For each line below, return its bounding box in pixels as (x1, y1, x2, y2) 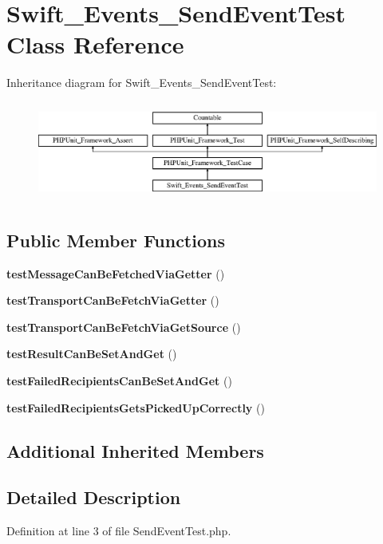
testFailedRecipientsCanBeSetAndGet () (6, 372, 232, 388)
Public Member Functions (6, 227, 225, 252)
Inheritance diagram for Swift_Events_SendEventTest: (6, 74, 277, 91)
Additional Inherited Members (6, 438, 264, 463)
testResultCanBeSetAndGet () (6, 345, 177, 362)
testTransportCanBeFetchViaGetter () (6, 292, 219, 309)
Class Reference (6, 28, 184, 61)
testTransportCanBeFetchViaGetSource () (6, 318, 241, 335)
